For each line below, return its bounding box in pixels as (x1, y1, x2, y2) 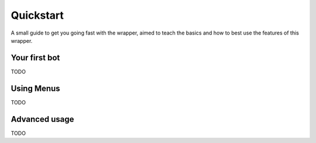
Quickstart (11, 9, 64, 22)
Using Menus (11, 83, 61, 93)
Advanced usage (11, 114, 74, 124)
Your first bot (11, 53, 60, 63)
